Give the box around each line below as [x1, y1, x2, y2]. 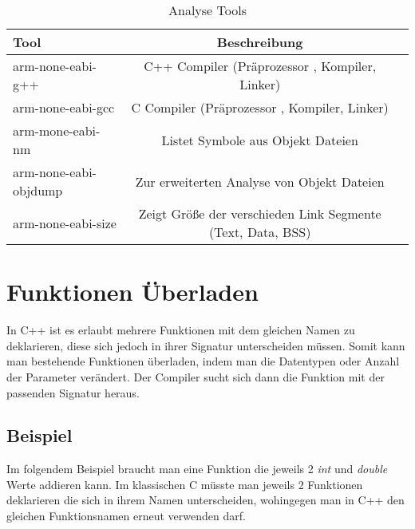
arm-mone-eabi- [13, 121, 101, 140]
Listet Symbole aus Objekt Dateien [161, 130, 358, 149]
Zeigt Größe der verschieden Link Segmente [138, 204, 381, 223]
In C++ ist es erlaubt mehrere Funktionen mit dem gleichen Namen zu [6, 322, 355, 338]
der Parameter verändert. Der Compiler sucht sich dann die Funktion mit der [6, 368, 385, 385]
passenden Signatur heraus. [6, 384, 140, 401]
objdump [13, 181, 63, 199]
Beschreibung [216, 33, 303, 51]
